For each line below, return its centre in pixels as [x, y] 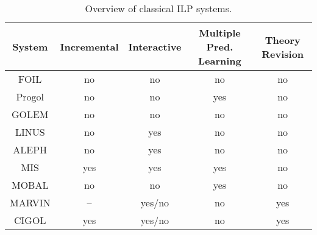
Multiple [219, 33]
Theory [283, 40]
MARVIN [30, 202]
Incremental [89, 47]
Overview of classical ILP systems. [158, 8]
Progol [30, 96]
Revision [283, 54]
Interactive [155, 47]
